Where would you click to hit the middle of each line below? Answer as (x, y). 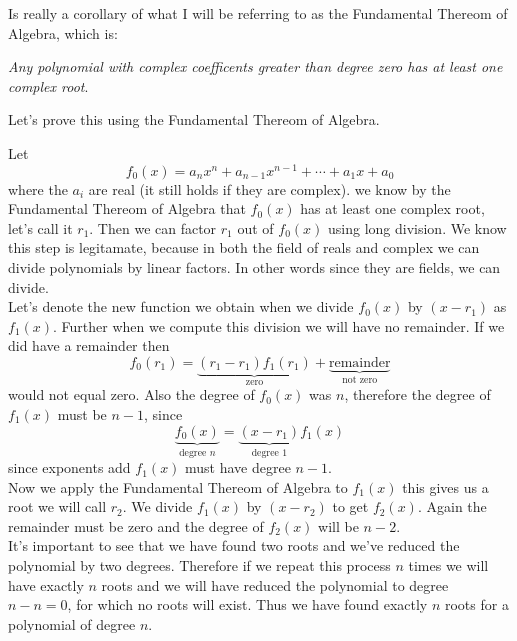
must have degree (238, 467)
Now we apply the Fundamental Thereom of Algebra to (178, 486)
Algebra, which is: (63, 32)
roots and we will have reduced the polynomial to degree (275, 584)
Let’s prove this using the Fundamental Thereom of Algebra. (194, 119)
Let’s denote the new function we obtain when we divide (181, 306)
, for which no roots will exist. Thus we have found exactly (247, 604)
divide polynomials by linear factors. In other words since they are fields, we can (254, 267)
